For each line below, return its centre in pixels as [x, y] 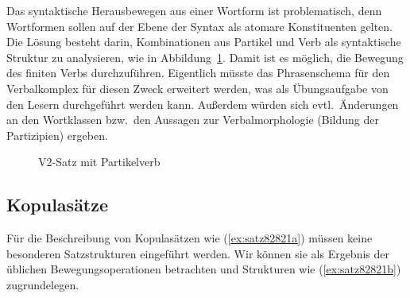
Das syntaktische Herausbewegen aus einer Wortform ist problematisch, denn [194, 10]
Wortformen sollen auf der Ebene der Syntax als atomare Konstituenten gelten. [199, 26]
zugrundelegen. [43, 284]
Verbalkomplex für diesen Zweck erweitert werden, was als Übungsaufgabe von [197, 88]
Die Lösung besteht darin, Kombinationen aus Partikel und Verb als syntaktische [204, 42]
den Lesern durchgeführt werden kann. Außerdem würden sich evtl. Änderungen [203, 104]
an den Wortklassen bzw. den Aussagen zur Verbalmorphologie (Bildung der [193, 120]
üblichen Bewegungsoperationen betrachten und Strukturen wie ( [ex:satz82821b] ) [204, 269]
